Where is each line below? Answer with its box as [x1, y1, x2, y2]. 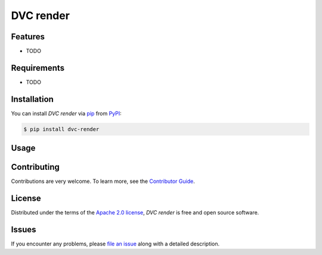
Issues [11, 225, 36, 235]
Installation [11, 94, 54, 104]
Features [11, 32, 45, 42]
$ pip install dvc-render [23, 126, 100, 132]
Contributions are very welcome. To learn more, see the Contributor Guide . [11, 178, 195, 185]
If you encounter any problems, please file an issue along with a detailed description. [11, 240, 220, 247]
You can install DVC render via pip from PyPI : [11, 110, 122, 117]
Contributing [11, 162, 60, 172]
